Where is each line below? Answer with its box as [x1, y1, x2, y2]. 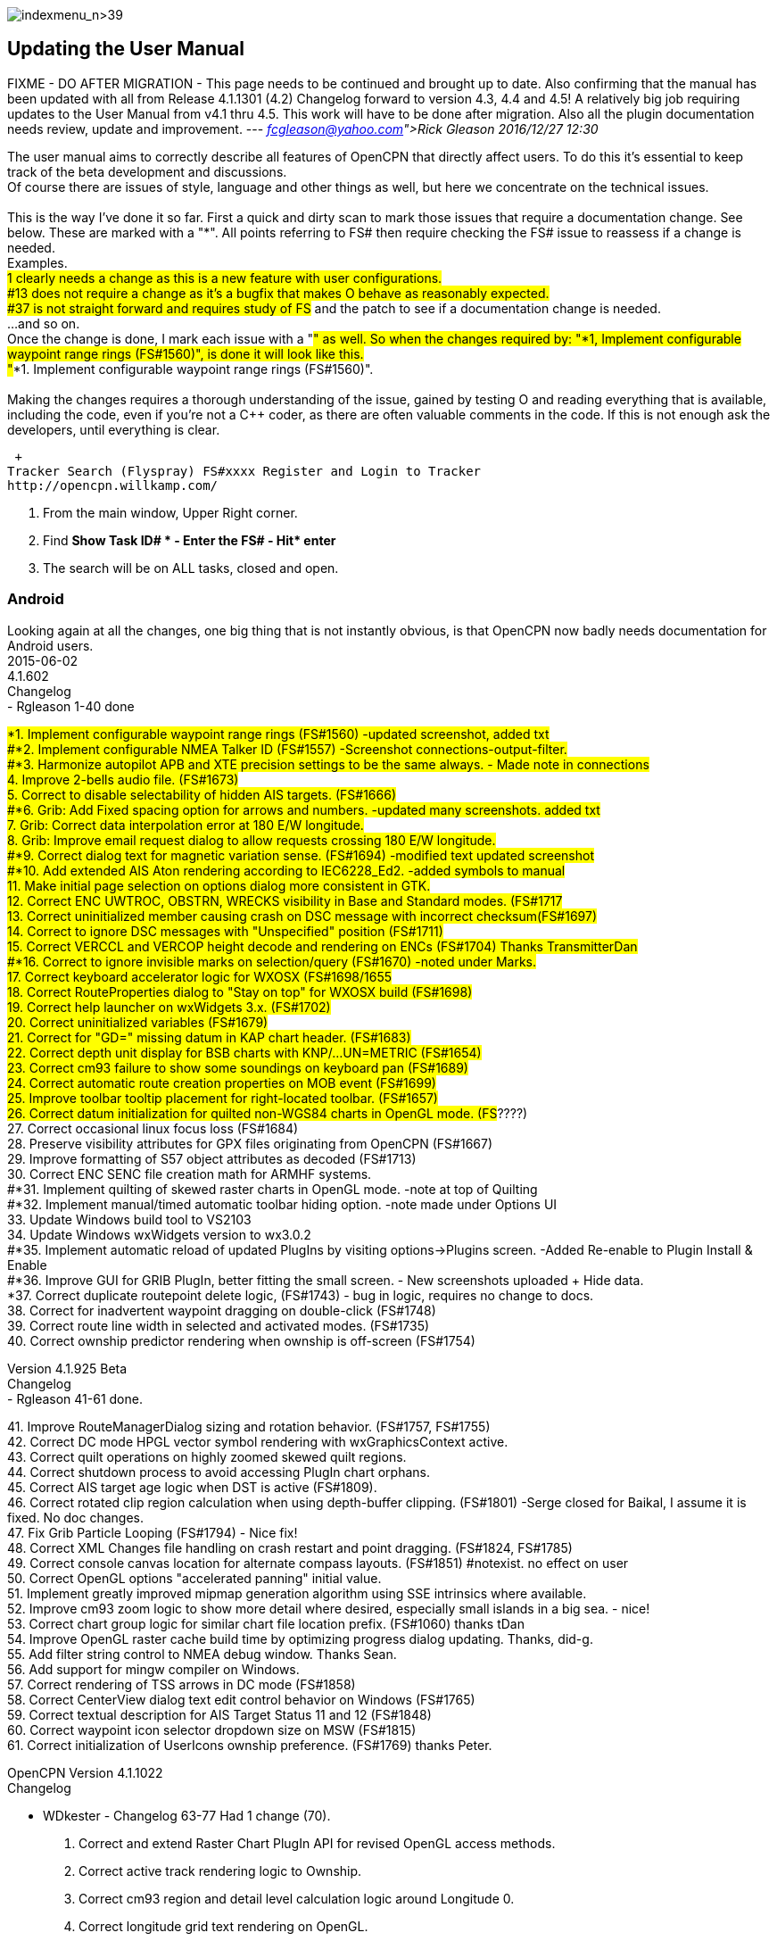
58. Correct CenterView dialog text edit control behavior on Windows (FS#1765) [7, 1691, 475, 1707]
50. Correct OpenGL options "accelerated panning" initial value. [7, 1570, 382, 1586]
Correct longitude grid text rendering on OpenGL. [79, 1918, 368, 1934]
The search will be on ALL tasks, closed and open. [43, 560, 339, 576]
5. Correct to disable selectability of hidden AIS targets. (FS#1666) [7, 786, 396, 802]
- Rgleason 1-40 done [7, 698, 135, 714]
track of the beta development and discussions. [7, 163, 287, 179]
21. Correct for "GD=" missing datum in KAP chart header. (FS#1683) [7, 1029, 411, 1045]
